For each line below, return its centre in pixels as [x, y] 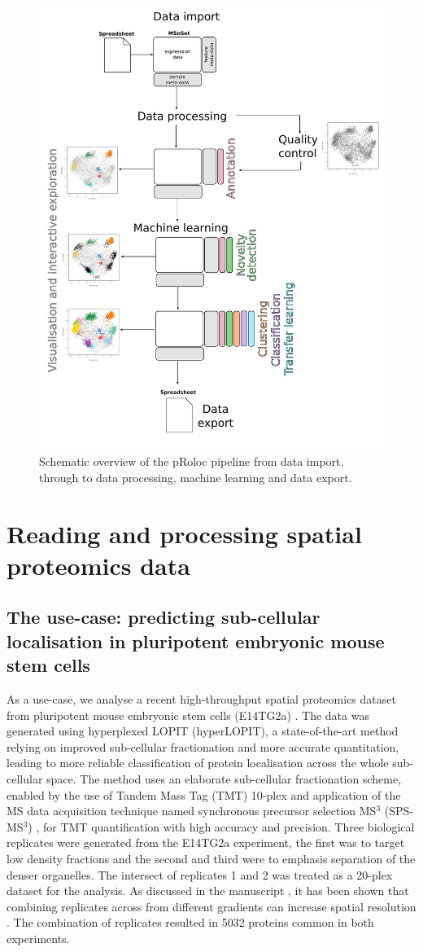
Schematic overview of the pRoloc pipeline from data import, [192, 461]
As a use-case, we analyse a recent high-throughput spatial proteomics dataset [201, 699]
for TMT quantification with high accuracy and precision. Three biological [229, 826]
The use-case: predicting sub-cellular [164, 617]
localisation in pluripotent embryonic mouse [196, 641]
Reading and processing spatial [184, 533]
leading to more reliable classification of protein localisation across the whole [198, 763]
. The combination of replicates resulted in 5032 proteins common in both [190, 922]
